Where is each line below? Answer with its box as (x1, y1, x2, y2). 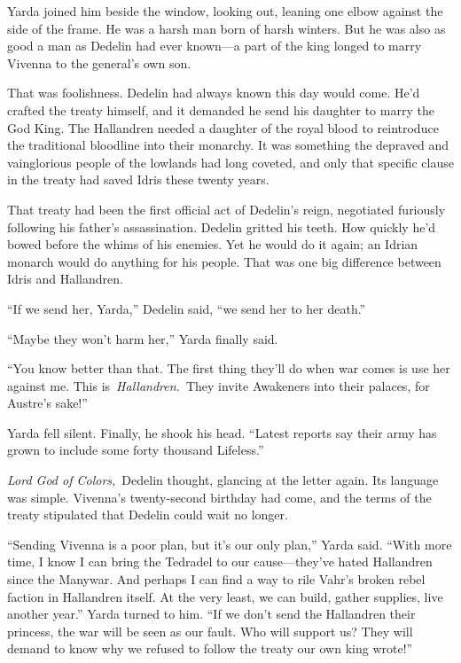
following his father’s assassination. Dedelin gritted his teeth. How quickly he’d (7, 217, 436, 236)
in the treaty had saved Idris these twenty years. (7, 170, 270, 189)
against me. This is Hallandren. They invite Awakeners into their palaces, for (7, 376, 430, 394)
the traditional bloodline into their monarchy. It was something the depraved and (7, 136, 449, 154)
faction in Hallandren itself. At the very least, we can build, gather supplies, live (7, 587, 443, 605)
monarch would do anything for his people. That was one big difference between (7, 252, 441, 270)
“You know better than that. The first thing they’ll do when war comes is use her (7, 359, 450, 378)
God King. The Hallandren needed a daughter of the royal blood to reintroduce (7, 118, 439, 136)
